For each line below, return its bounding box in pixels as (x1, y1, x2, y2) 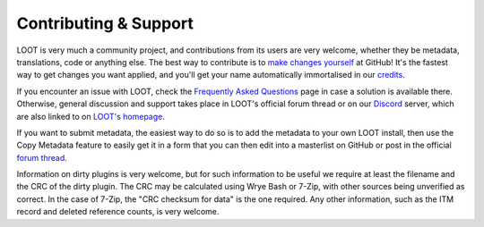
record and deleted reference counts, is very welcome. (16, 206, 220, 217)
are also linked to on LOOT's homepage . (16, 111, 165, 122)
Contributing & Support (16, 13, 194, 33)
